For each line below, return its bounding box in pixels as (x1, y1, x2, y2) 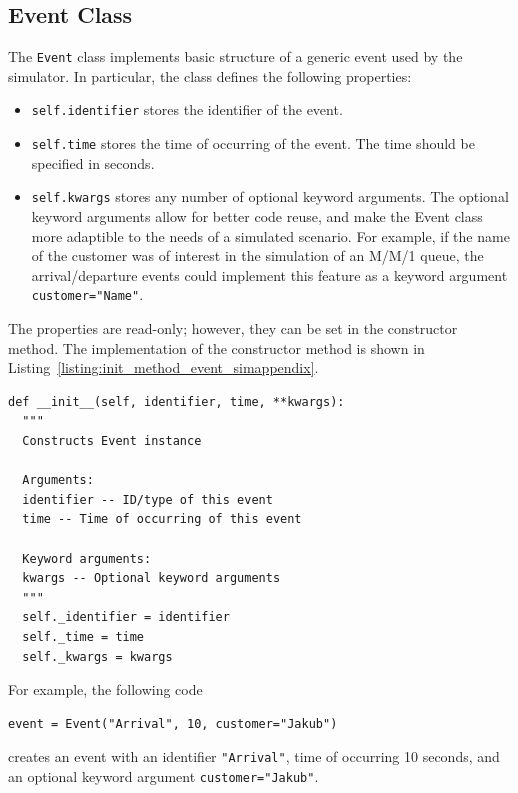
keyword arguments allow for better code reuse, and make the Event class (31, 206, 483, 227)
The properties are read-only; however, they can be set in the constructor (8, 318, 458, 339)
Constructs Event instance (22, 434, 202, 449)
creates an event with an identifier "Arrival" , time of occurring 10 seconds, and (8, 746, 500, 767)
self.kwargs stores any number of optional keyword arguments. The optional (31, 186, 509, 207)
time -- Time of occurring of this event (22, 512, 302, 527)
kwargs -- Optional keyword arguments (22, 571, 281, 586)
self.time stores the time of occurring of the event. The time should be (31, 133, 475, 154)
